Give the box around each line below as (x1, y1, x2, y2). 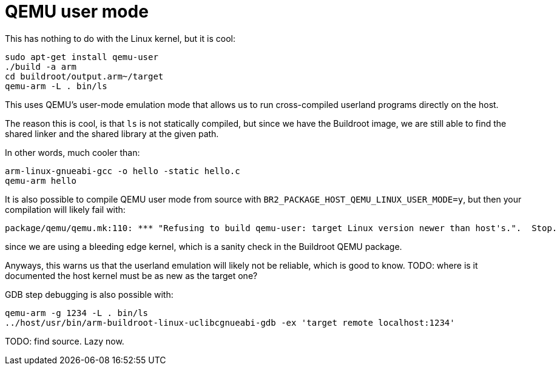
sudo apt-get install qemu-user (5, 52, 158, 62)
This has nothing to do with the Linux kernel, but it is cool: (5, 33, 235, 44)
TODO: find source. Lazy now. (5, 335, 124, 346)
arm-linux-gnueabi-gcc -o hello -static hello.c (5, 166, 240, 176)
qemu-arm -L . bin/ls (5, 81, 107, 91)
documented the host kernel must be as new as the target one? (5, 270, 258, 281)
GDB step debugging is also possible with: (5, 289, 174, 300)
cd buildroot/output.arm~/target (5, 71, 164, 81)
